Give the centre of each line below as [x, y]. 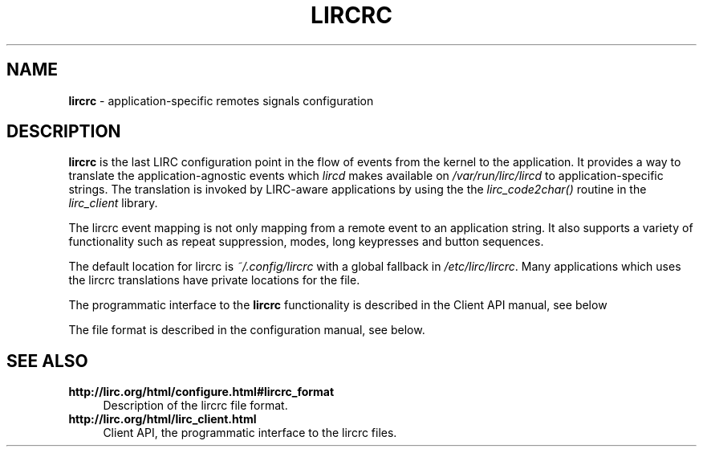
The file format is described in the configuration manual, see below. [247, 330]
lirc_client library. [113, 203]
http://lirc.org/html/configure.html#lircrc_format [201, 392]
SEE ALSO [47, 361]
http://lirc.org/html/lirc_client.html [163, 419]
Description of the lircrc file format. [195, 406]
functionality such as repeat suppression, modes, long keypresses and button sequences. [306, 242]
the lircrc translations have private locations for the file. [214, 280]
